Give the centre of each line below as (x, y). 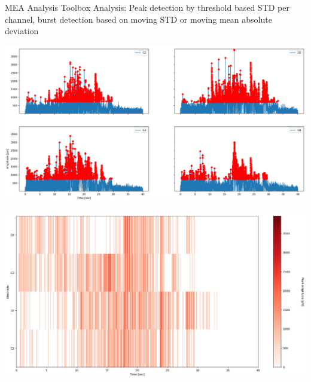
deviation (22, 31)
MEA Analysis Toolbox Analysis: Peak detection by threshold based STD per (147, 7)
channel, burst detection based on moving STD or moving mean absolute (138, 19)
